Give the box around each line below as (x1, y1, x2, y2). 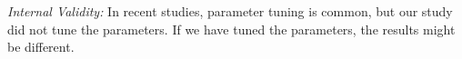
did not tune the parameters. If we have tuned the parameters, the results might (7, 19, 456, 38)
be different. (7, 37, 75, 56)
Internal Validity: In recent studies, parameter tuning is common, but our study (7, 2, 453, 20)
